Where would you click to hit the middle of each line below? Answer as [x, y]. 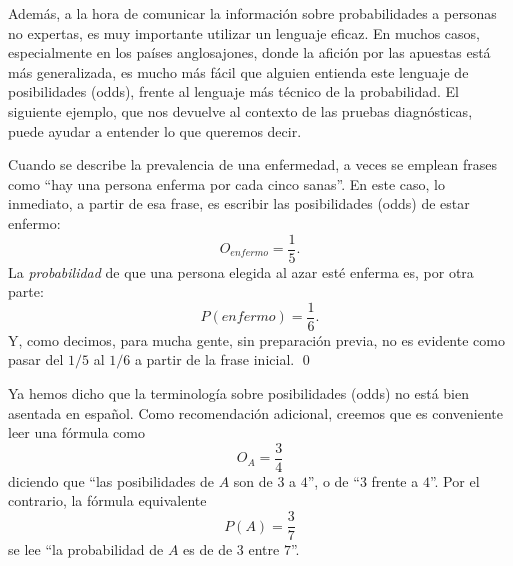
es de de [208, 549]
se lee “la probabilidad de [86, 549]
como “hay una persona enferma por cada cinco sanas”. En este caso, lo [226, 183]
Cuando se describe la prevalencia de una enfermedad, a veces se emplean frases [252, 164]
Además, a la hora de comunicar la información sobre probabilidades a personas [252, 13]
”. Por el [454, 480]
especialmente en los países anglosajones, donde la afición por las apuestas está [249, 52]
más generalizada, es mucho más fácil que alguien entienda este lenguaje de [238, 71]
